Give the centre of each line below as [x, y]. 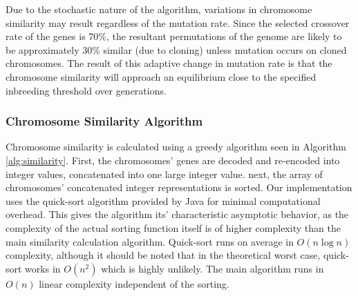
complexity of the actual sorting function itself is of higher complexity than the [173, 227]
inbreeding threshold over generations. [86, 90]
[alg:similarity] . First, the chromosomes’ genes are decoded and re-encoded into [173, 160]
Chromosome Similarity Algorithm [104, 121]
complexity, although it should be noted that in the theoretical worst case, [163, 255]
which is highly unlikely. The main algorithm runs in [213, 268]
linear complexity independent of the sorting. [134, 283]
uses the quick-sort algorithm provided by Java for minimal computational [163, 200]
